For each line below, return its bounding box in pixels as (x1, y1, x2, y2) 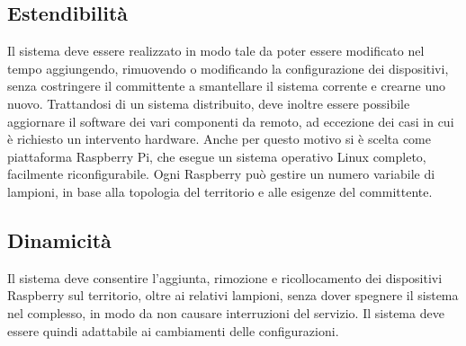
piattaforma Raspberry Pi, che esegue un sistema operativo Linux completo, (7, 146, 426, 165)
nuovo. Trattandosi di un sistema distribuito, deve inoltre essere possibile (7, 93, 410, 112)
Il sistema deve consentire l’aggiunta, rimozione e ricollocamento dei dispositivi (7, 268, 443, 287)
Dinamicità (7, 226, 112, 253)
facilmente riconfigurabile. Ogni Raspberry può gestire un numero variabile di (7, 164, 435, 183)
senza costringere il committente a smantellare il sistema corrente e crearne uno (7, 76, 446, 95)
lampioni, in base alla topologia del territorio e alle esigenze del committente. (7, 182, 433, 200)
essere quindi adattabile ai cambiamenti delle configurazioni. (7, 321, 339, 340)
